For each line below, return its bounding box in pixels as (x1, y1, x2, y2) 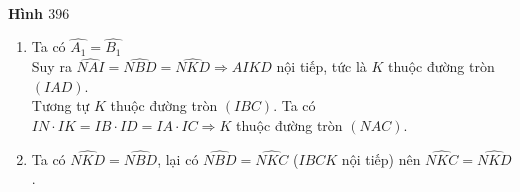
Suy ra (31, 56, 72, 77)
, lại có (157, 148, 199, 169)
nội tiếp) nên (341, 148, 421, 169)
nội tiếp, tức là (276, 56, 367, 77)
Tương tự (31, 95, 90, 116)
